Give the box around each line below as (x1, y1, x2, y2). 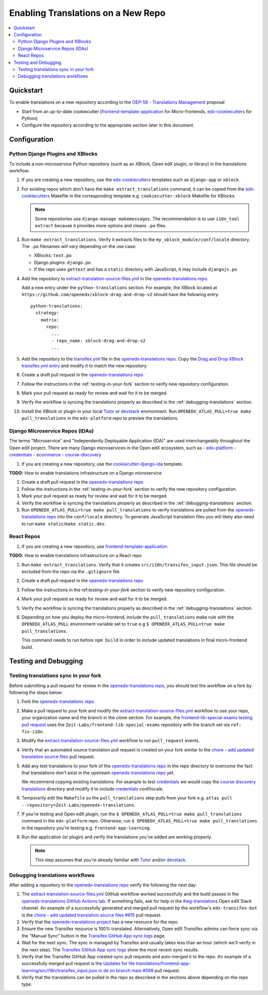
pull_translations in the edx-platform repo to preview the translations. (21, 415, 179, 421)
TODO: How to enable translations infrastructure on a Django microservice (9, 470, 162, 476)
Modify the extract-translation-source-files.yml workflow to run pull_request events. (21, 738, 200, 744)
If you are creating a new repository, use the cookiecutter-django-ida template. (21, 461, 183, 467)
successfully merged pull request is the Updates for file (21, 960, 135, 967)
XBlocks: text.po (34, 252, 72, 258)
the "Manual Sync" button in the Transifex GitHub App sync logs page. (21, 933, 166, 938)
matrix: (40, 317, 60, 322)
